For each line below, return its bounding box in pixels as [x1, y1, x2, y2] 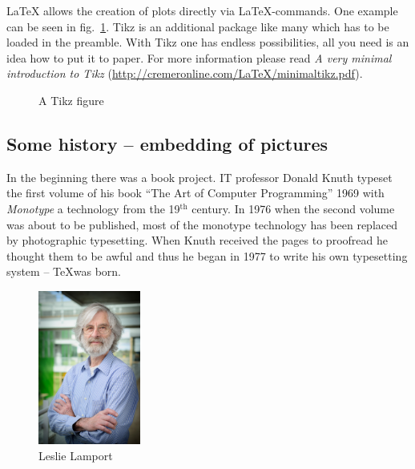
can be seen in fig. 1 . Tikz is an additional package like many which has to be [6, 18, 389, 34]
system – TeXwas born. [6, 263, 121, 280]
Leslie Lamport [38, 447, 113, 463]
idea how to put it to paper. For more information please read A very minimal [6, 49, 392, 66]
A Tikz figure [38, 91, 104, 108]
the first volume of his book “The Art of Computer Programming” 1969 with [6, 184, 385, 201]
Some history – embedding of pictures [6, 131, 328, 156]
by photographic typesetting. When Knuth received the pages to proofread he [6, 232, 388, 249]
